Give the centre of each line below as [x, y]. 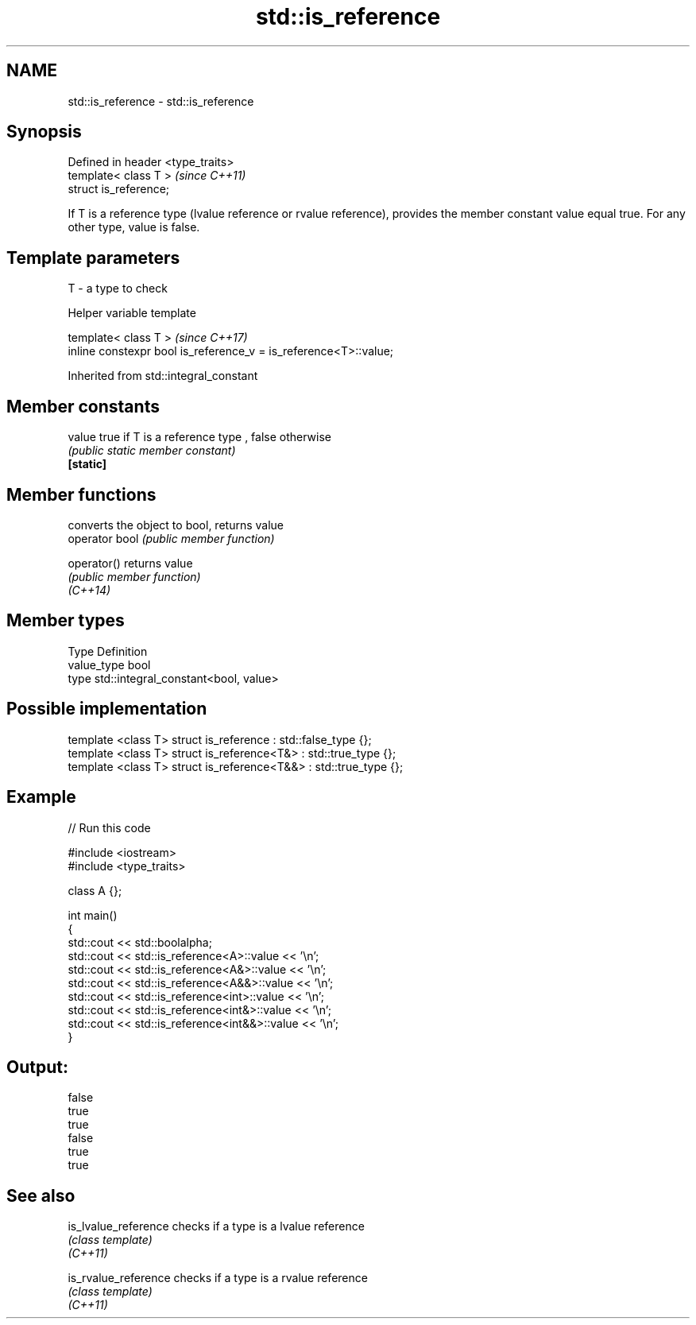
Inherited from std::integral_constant [163, 376]
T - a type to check [118, 289]
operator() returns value [130, 563]
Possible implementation [107, 709]
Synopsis [44, 132]
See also [41, 1195]
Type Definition [108, 651]
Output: [37, 1067]
